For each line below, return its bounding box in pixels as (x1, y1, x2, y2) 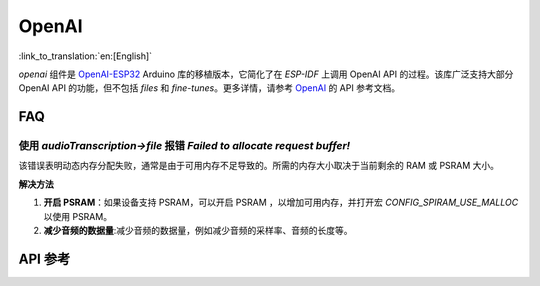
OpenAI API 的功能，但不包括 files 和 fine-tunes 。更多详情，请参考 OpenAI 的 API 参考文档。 (18, 82, 400, 94)
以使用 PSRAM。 (43, 210, 113, 222)
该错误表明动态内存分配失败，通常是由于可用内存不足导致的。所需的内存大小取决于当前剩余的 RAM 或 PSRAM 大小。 (18, 160, 500, 172)
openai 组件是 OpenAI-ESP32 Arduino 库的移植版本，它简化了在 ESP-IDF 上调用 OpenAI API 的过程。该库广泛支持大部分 (18, 68, 514, 80)
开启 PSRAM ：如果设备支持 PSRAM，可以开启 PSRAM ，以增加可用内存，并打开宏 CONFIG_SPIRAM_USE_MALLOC (43, 196, 519, 209)
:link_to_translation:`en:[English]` (18, 50, 153, 62)
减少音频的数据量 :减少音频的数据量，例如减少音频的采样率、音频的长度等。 (43, 225, 354, 237)
